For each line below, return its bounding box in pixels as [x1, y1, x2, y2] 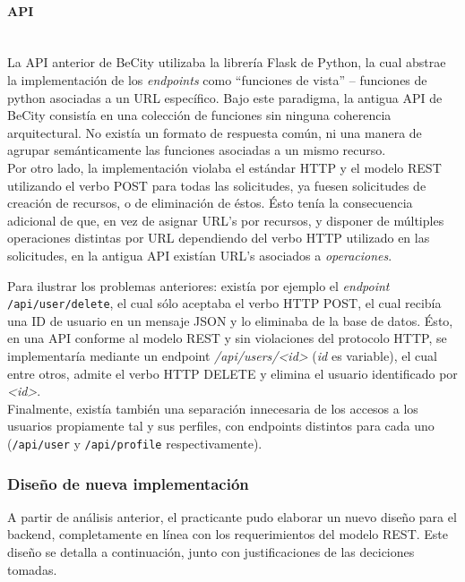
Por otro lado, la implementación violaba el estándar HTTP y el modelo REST [7, 158, 442, 176]
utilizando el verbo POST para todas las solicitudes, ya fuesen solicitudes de [7, 175, 426, 194]
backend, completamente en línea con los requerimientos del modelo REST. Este [7, 525, 449, 543]
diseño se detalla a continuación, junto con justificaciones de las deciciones [7, 542, 415, 561]
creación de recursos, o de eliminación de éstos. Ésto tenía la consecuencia [7, 193, 413, 212]
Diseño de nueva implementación [7, 472, 249, 494]
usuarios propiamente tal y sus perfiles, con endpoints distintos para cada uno [7, 416, 435, 435]
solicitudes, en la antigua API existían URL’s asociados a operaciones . [7, 245, 392, 264]
